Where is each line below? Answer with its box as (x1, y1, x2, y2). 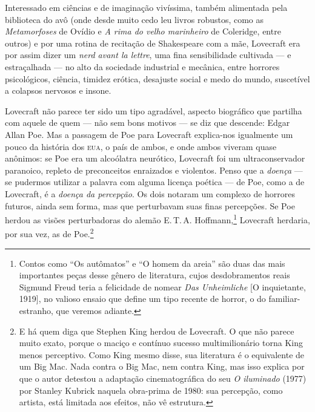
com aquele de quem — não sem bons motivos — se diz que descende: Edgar (5, 116, 290, 129)
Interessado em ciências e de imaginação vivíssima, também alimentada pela (5, 1, 288, 13)
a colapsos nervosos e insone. (5, 84, 111, 97)
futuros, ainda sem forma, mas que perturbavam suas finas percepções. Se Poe (5, 199, 295, 212)
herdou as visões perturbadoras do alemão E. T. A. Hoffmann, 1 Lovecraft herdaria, (5, 212, 310, 226)
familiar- (268, 292, 300, 305)
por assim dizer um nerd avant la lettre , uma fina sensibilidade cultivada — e (5, 48, 291, 61)
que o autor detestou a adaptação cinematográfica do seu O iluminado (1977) (19, 371, 307, 384)
